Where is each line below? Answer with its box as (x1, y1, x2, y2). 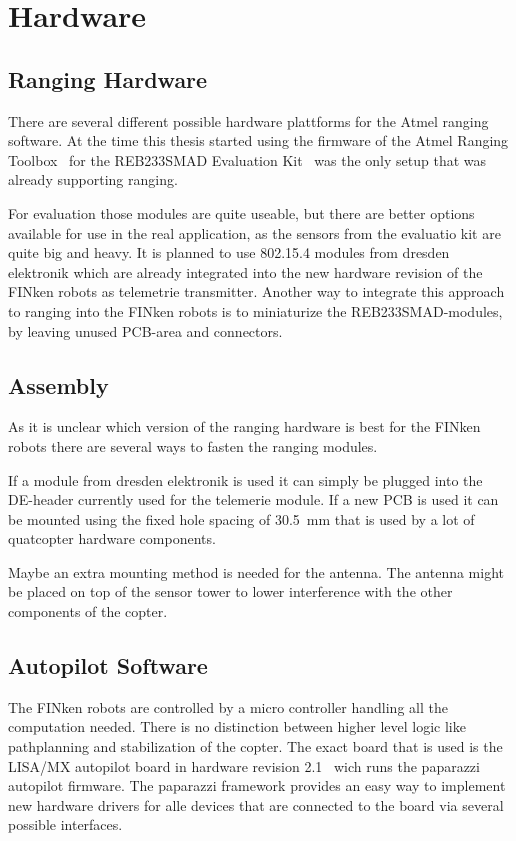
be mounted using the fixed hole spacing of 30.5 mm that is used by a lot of (8, 508, 475, 529)
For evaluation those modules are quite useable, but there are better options (8, 202, 475, 223)
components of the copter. (8, 601, 168, 622)
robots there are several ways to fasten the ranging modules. (8, 435, 378, 456)
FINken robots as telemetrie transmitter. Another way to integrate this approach (8, 281, 505, 302)
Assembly (8, 369, 109, 400)
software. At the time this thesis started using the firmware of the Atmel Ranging (8, 130, 509, 151)
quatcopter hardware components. (8, 528, 216, 549)
